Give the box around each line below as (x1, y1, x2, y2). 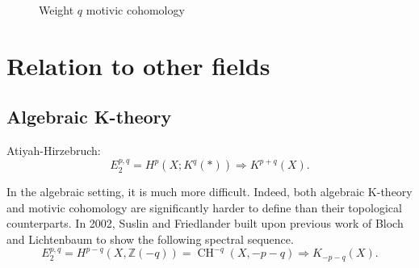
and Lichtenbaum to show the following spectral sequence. (6, 231, 294, 248)
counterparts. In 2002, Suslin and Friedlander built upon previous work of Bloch (6, 215, 404, 232)
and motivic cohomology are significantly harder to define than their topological (6, 199, 402, 216)
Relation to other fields (6, 48, 270, 82)
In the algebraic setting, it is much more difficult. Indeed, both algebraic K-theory (6, 183, 413, 200)
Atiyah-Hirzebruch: (6, 142, 101, 159)
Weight (39, 2, 74, 18)
